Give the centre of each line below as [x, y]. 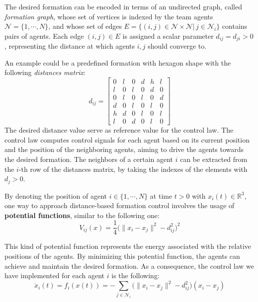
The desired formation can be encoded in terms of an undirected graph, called [123, 6]
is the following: [135, 275]
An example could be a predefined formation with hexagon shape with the [118, 62]
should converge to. [177, 46]
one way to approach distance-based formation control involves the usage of [120, 205]
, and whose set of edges [85, 26]
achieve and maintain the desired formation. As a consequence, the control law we [129, 265]
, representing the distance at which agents [70, 46]
